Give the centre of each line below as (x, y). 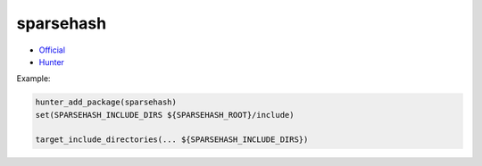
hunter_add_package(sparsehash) (106, 102)
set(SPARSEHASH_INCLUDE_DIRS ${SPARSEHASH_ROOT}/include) (165, 115)
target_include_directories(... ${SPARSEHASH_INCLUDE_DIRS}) (172, 140)
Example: (33, 79)
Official (52, 50)
